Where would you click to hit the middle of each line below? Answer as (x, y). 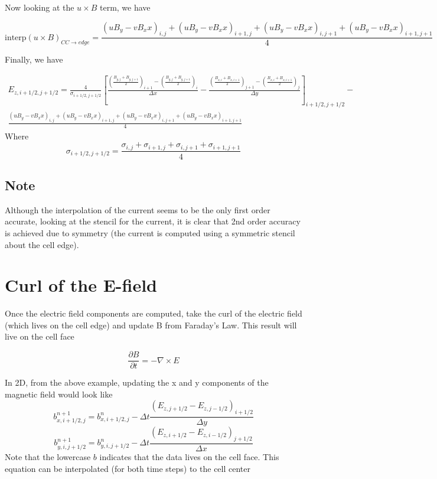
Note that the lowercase (48, 456)
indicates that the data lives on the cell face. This (189, 456)
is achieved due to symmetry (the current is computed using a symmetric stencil (150, 232)
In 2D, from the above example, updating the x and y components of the (137, 382)
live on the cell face (40, 336)
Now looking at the (40, 7)
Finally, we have (34, 59)
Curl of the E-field (81, 285)
